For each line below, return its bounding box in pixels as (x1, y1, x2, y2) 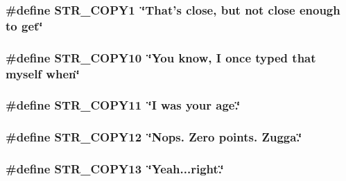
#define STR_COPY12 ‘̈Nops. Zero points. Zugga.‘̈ (6, 128, 302, 146)
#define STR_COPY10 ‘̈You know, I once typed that (6, 49, 316, 66)
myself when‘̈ (6, 64, 80, 82)
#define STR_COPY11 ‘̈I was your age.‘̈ (6, 96, 241, 114)
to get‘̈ (6, 17, 43, 34)
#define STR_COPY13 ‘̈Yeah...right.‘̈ (6, 160, 224, 178)
